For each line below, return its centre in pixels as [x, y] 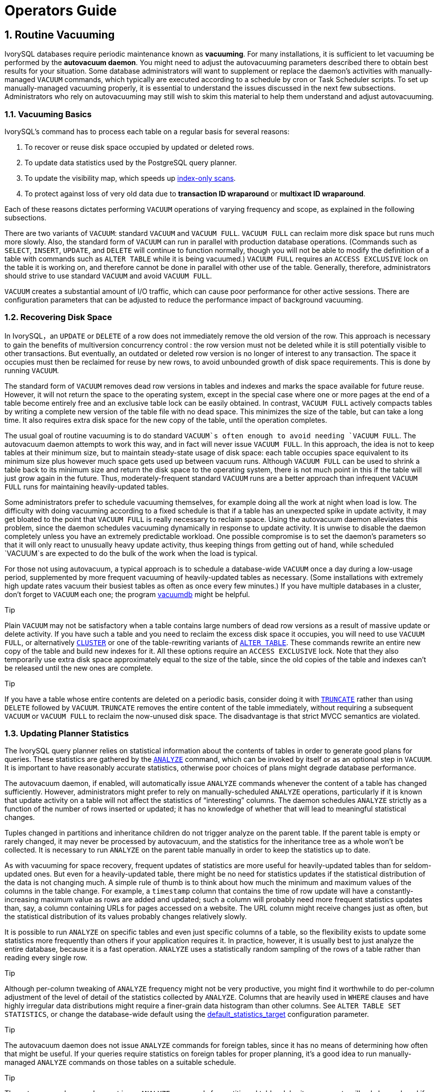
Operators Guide [61, 11]
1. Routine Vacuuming [60, 35]
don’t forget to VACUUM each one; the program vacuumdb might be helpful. [127, 594]
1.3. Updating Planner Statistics [67, 734]
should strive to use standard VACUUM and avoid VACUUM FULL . [108, 276]
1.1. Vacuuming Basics [48, 114]
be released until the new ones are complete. [79, 668]
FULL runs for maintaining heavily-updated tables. [87, 486]
